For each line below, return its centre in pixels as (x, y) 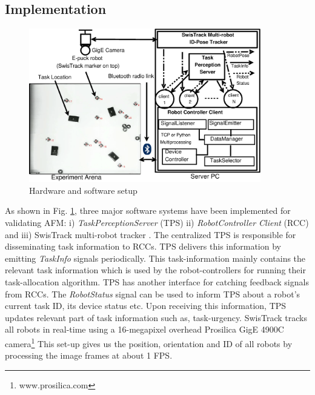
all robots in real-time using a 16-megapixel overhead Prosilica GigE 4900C (144, 329)
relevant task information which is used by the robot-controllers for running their (155, 270)
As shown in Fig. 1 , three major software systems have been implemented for (148, 211)
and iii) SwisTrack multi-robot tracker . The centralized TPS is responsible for (151, 234)
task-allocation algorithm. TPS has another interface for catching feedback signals (157, 281)
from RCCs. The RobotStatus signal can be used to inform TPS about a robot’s (153, 294)
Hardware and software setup (83, 190)
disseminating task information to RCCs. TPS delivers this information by (143, 246)
